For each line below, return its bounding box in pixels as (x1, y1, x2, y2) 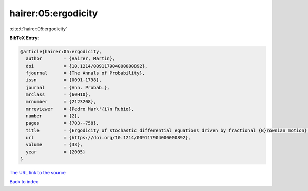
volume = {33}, (26, 142, 83, 147)
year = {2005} (26, 149, 86, 155)
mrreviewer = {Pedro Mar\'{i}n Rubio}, (26, 106, 134, 112)
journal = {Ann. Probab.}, (26, 84, 110, 90)
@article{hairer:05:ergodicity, (20, 49, 102, 54)
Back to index (9, 179, 38, 185)
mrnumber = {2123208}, (26, 99, 97, 104)
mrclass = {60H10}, (26, 92, 91, 97)
